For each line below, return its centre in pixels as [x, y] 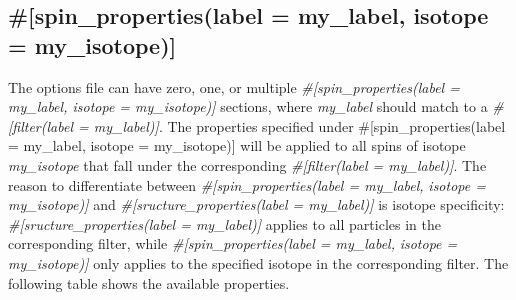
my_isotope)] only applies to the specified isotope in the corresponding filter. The [258, 262]
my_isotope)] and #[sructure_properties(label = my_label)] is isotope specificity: [256, 204]
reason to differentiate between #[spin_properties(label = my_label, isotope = [247, 184]
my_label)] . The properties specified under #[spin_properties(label [299, 125]
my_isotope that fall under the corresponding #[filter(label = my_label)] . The [247, 164]
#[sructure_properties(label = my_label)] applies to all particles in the [224, 223]
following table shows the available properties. [149, 282]
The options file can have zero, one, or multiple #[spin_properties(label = [234, 86]
